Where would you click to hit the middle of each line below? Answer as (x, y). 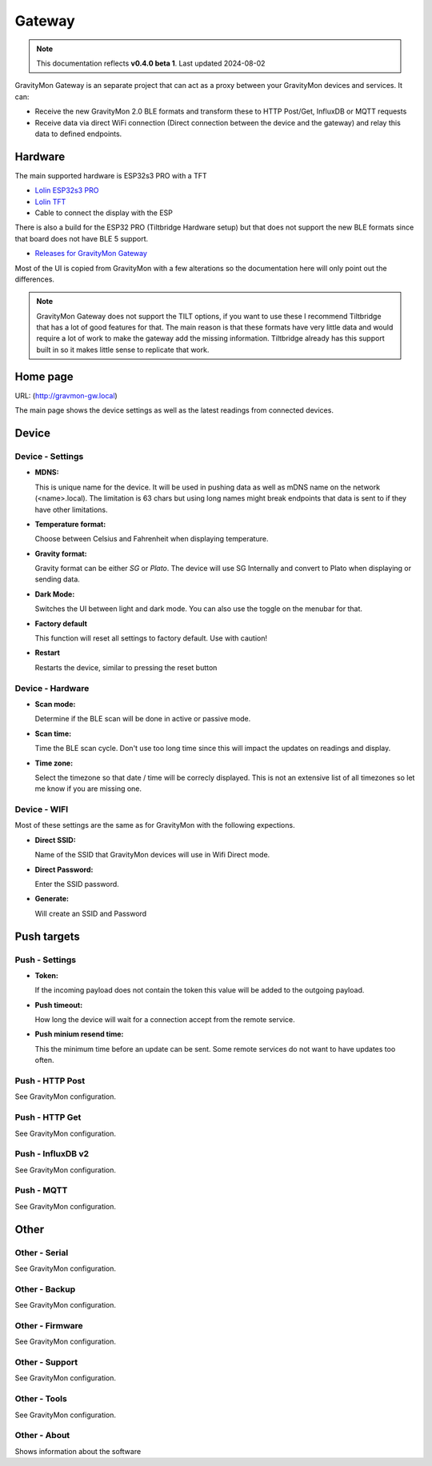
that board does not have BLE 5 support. (81, 238)
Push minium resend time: (79, 1034)
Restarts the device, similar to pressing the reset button (126, 667)
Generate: (52, 899)
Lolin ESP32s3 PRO (67, 190)
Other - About (42, 1436)
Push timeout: (59, 1005)
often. (45, 1061)
